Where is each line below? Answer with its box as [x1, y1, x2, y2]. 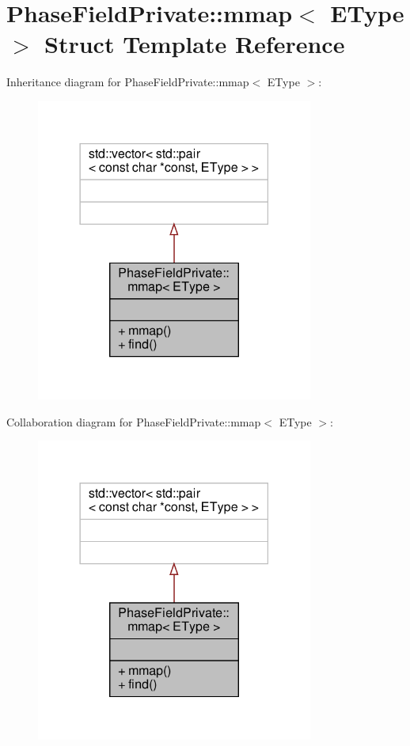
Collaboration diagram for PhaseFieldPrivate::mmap [6, 413, 261, 430]
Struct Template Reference [44, 28, 345, 60]
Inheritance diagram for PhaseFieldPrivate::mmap [6, 74, 249, 90]
